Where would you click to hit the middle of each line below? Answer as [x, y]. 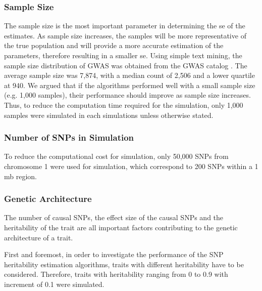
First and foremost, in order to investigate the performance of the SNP [114, 254]
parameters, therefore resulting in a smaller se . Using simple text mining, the [123, 55]
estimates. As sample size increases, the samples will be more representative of [125, 35]
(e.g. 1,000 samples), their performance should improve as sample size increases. [127, 95]
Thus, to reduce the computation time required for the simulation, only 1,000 [124, 105]
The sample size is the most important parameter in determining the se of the [125, 26]
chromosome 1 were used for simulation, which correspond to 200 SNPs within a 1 [131, 166]
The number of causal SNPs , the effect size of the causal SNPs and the [114, 217]
